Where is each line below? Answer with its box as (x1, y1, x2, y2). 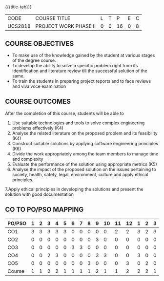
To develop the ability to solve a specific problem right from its (12, 63, 138, 68)
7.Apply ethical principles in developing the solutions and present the (5, 186, 144, 192)
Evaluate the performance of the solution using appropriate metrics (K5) (12, 161, 157, 167)
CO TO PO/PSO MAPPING (5, 206, 84, 214)
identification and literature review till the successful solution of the (12, 68, 147, 74)
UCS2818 (7, 23, 31, 30)
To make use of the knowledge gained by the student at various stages (12, 53, 155, 58)
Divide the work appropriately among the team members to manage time (12, 150, 159, 157)
